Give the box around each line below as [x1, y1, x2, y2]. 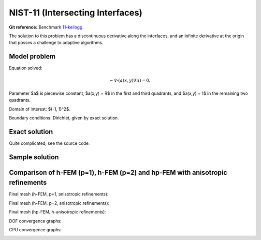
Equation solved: [9, 65, 43, 71]
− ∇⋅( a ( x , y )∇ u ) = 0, [109, 78, 151, 83]
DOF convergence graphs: [9, 218, 62, 224]
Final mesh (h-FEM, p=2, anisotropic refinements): [9, 200, 110, 206]
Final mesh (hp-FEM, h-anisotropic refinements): [9, 209, 106, 215]
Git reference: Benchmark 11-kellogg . [9, 24, 84, 30]
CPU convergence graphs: [9, 226, 62, 232]
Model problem [9, 52, 56, 60]
